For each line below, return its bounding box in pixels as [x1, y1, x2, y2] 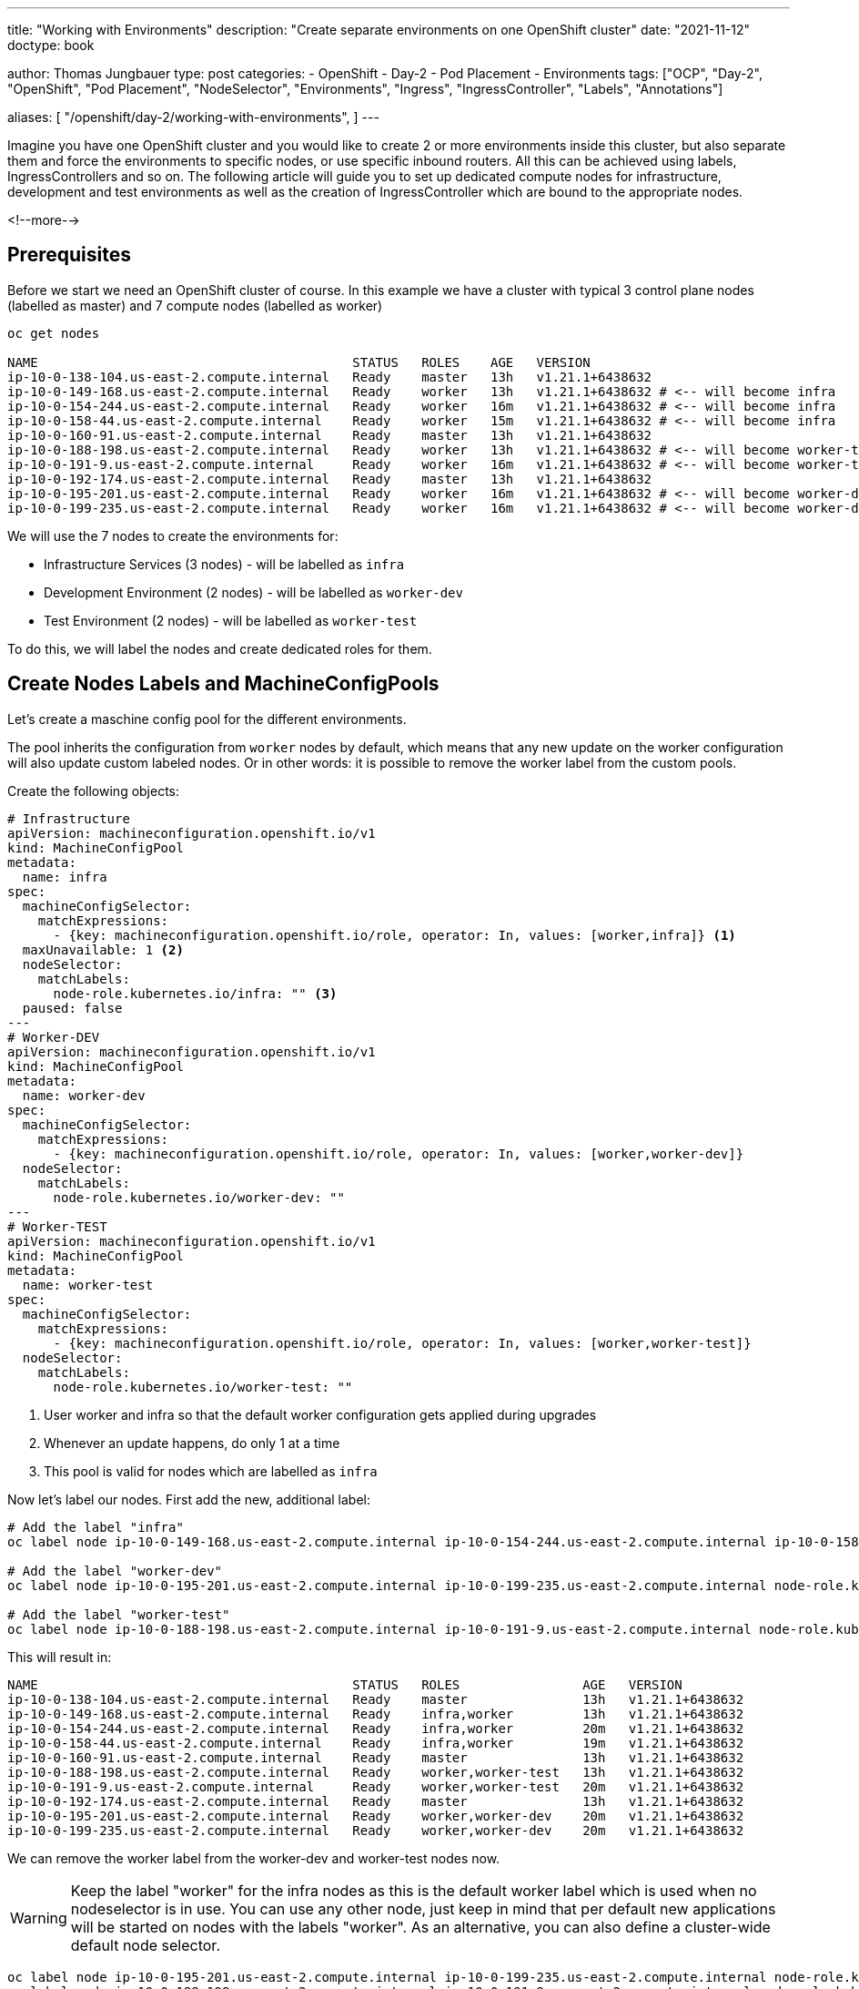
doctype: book [7, 37, 95, 53]
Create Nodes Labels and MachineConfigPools [7, 672, 440, 696]
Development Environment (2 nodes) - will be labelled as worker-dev [44, 584, 463, 600]
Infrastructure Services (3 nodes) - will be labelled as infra [44, 556, 405, 572]
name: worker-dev [22, 1087, 146, 1103]
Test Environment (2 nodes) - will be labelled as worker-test [44, 612, 418, 628]
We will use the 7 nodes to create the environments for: [7, 527, 339, 544]
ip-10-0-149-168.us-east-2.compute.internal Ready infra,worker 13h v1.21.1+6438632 [7, 1706, 744, 1721]
